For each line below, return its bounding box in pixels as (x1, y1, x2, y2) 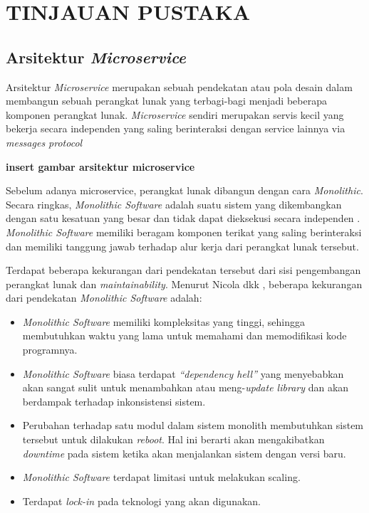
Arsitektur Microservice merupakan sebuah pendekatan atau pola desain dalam (6, 79, 353, 94)
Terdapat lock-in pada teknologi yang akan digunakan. (22, 493, 261, 508)
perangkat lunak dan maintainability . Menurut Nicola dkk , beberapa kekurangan (6, 276, 363, 291)
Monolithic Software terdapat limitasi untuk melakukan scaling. (22, 470, 301, 485)
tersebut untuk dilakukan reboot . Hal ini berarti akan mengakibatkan (22, 432, 325, 447)
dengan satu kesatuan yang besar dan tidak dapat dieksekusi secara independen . (6, 211, 360, 226)
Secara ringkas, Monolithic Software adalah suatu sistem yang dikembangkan (6, 196, 342, 211)
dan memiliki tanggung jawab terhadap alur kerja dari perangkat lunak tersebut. (6, 238, 359, 253)
